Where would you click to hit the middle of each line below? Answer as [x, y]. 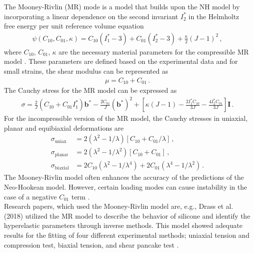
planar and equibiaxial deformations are [64, 127]
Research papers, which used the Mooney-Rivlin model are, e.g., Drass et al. [119, 206]
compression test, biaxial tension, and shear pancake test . [91, 244]
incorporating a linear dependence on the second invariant [91, 16]
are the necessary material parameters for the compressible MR [154, 51]
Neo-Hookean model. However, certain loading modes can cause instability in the [126, 187]
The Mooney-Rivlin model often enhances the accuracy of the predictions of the [124, 177]
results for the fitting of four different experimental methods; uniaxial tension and [127, 235]
